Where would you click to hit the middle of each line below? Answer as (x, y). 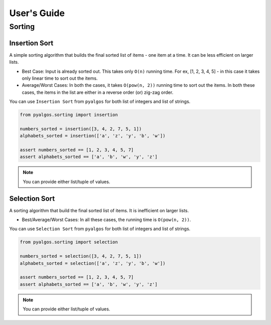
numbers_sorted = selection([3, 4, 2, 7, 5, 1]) (81, 256)
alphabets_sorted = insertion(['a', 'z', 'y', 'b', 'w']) (93, 136)
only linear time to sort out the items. (60, 78)
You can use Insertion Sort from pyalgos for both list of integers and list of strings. (100, 102)
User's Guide (37, 13)
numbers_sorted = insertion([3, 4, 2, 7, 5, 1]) (81, 129)
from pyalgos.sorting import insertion (69, 115)
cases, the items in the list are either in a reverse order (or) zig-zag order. (98, 92)
